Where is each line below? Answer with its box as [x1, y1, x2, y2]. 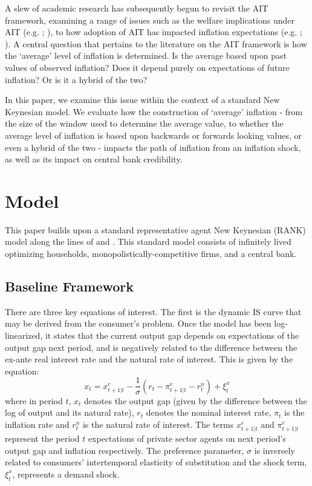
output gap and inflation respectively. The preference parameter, [5, 444, 244, 456]
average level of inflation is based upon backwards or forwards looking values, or [5, 128, 302, 141]
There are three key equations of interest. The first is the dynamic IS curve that [5, 305, 302, 318]
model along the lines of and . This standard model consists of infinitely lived [5, 235, 291, 248]
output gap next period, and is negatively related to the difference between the [5, 341, 297, 353]
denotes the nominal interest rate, [146, 406, 271, 419]
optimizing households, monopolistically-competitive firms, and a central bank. [5, 247, 297, 260]
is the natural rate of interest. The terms [82, 418, 234, 431]
